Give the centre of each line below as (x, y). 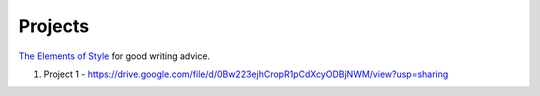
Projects (54, 26)
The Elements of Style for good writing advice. (114, 56)
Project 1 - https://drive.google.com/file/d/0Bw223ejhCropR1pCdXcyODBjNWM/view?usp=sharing (246, 74)
